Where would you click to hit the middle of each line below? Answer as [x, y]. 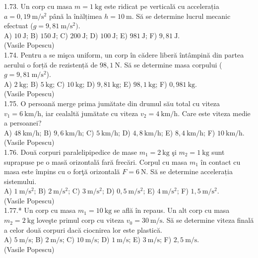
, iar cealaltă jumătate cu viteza [90, 113]
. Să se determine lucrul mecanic [181, 16]
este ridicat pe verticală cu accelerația [162, 6]
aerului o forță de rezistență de [51, 64]
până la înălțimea [75, 16]
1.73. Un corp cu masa [38, 6]
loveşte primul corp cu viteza [80, 220]
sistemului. [20, 181]
